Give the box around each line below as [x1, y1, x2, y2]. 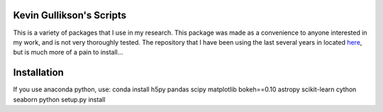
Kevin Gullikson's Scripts [13, 9, 127, 21]
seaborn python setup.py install [13, 95, 106, 103]
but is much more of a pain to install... [13, 48, 123, 57]
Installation [13, 67, 64, 79]
